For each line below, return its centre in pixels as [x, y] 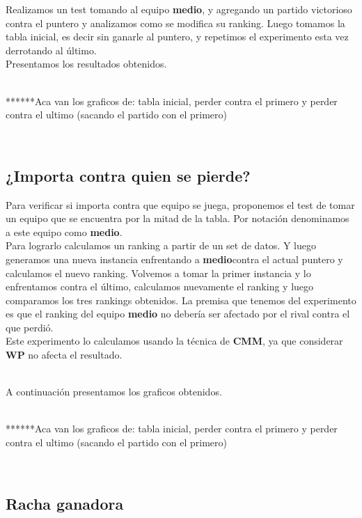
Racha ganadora [65, 503]
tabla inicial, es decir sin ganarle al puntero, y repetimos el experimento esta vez [177, 37]
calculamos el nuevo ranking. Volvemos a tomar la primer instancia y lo [158, 273]
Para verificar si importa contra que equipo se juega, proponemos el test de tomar [180, 204]
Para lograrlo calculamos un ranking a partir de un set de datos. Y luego [161, 245]
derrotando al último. [51, 50]
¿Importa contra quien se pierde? [128, 175]
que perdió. [30, 327]
